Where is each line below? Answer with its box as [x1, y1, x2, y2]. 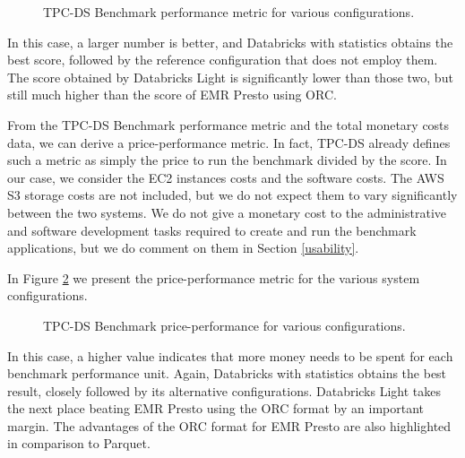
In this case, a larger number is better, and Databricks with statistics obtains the [7, 32, 453, 51]
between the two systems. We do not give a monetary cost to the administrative [7, 203, 446, 221]
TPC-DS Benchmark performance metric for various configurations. [43, 3, 415, 21]
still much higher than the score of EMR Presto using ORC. [7, 85, 337, 104]
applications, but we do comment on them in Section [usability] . [7, 238, 359, 257]
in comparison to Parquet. [7, 434, 151, 453]
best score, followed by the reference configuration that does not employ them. [7, 50, 438, 69]
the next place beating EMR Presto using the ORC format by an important [7, 399, 425, 418]
